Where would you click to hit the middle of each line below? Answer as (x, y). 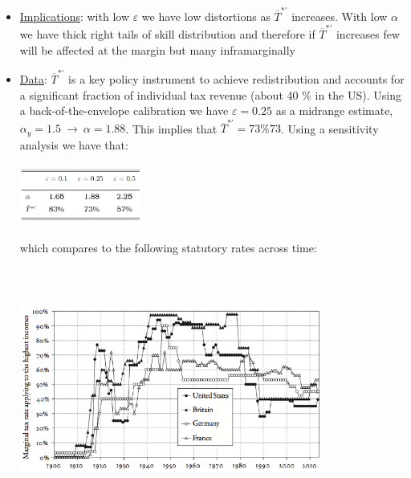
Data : (33, 78)
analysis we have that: (74, 144)
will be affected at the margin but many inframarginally (157, 49)
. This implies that (171, 128)
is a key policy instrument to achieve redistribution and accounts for (236, 78)
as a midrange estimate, (334, 110)
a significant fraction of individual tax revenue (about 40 (159, 94)
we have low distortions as (206, 16)
